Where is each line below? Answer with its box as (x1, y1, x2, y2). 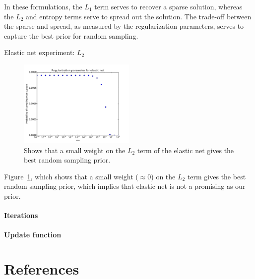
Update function (4, 229, 62, 240)
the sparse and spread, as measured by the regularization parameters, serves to (4, 21, 244, 31)
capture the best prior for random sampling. (4, 30, 138, 41)
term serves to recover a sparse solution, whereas (94, 1, 243, 11)
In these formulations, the (4, 1, 82, 11)
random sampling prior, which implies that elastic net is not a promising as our (4, 181, 246, 191)
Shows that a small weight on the (24, 145, 126, 155)
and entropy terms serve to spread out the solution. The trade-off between (26, 11, 252, 21)
